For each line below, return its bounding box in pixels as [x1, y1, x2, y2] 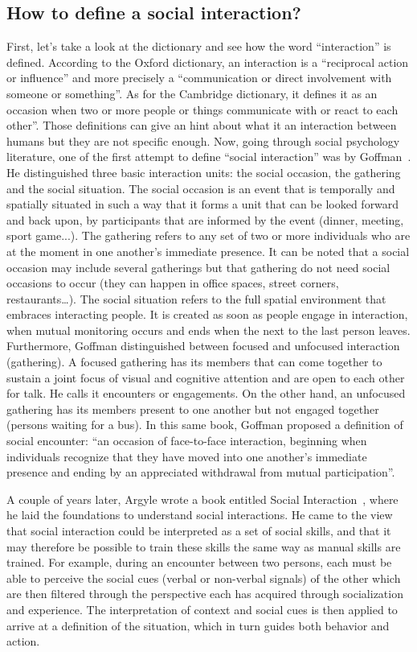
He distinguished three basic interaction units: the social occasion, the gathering [6, 163, 401, 180]
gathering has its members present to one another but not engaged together [6, 400, 379, 417]
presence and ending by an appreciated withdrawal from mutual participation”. [6, 464, 395, 481]
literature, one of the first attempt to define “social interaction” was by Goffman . [6, 148, 411, 165]
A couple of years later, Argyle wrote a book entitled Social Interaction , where [6, 490, 399, 507]
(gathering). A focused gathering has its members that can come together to [6, 353, 382, 370]
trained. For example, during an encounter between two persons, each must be [6, 554, 392, 571]
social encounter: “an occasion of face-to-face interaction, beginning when [6, 432, 367, 449]
